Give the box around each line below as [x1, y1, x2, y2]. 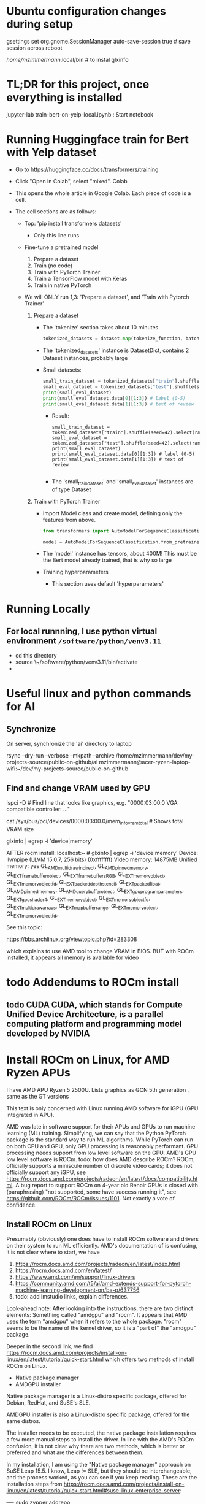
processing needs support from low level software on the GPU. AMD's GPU [6, 1149, 197, 1157]
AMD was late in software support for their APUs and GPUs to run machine [6, 1123, 196, 1130]
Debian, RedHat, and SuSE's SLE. [6, 1398, 91, 1406]
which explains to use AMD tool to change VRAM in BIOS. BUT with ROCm [6, 947, 194, 954]
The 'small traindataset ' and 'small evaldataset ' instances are [51, 477, 194, 486]
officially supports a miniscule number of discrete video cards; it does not [6, 1162, 193, 1170]
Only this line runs [33, 231, 80, 239]
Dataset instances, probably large [42, 355, 128, 362]
